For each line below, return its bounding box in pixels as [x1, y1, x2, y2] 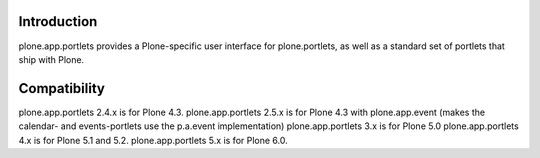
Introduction [18, 13, 98, 30]
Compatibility [18, 80, 105, 97]
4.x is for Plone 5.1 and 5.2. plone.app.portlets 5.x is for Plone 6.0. [18, 134, 289, 146]
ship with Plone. [18, 53, 85, 65]
